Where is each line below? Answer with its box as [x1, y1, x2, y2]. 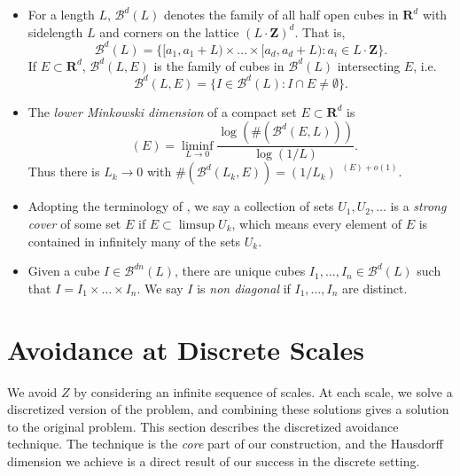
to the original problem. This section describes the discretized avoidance [7, 417, 399, 435]
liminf [182, 139, 214, 152]
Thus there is [27, 162, 100, 181]
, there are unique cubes [175, 261, 306, 280]
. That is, [294, 22, 346, 41]
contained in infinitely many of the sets [27, 231, 241, 250]
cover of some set [27, 215, 121, 232]
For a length [27, 5, 95, 23]
